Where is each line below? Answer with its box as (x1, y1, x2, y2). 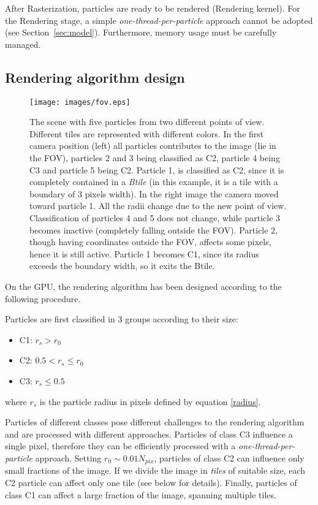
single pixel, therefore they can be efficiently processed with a (5, 439, 236, 452)
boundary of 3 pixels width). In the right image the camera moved (29, 187, 279, 200)
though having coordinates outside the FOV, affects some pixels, (29, 235, 271, 248)
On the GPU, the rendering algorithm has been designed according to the (5, 279, 282, 292)
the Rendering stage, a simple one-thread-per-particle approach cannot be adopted (5, 13, 313, 26)
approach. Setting (35, 451, 102, 464)
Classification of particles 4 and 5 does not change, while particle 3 (29, 211, 281, 224)
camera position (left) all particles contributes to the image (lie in (29, 139, 276, 152)
